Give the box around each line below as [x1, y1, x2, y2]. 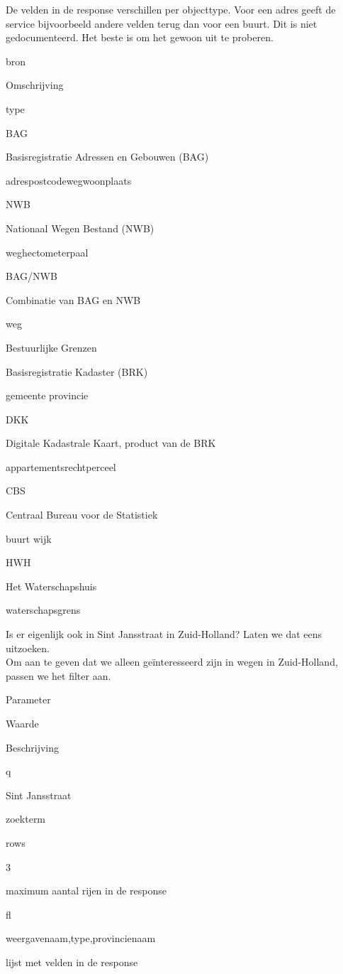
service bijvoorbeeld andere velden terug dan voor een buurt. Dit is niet [6, 16, 317, 31]
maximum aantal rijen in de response [6, 883, 167, 898]
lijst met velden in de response [6, 954, 138, 969]
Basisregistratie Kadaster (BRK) [6, 364, 148, 379]
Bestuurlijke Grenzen [6, 340, 97, 355]
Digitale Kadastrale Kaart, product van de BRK [6, 435, 216, 450]
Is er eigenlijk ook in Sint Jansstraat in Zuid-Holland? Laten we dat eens [6, 627, 322, 642]
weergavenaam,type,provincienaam [6, 931, 156, 946]
